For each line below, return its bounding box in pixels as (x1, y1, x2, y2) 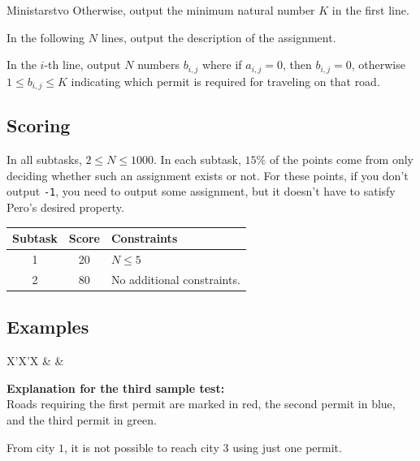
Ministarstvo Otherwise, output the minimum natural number (6, 2, 315, 18)
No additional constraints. (110, 270, 240, 287)
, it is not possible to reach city (64, 438, 219, 455)
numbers (137, 56, 180, 73)
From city (6, 438, 55, 455)
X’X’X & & (6, 352, 64, 369)
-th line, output (44, 56, 121, 73)
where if (201, 56, 242, 73)
